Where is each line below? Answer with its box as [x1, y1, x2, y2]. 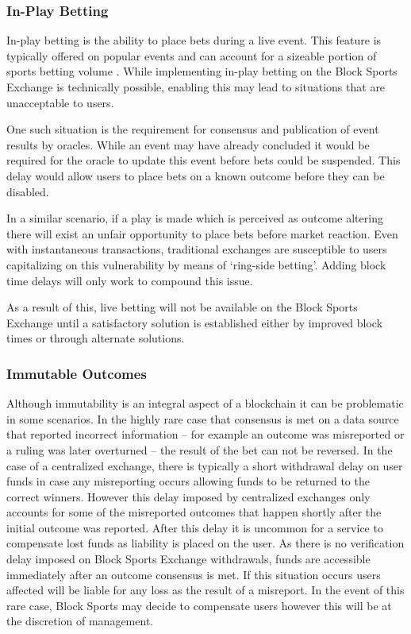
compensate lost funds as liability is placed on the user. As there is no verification [6, 535, 405, 551]
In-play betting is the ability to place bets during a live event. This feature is [6, 32, 382, 48]
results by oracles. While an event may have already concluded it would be [6, 136, 370, 153]
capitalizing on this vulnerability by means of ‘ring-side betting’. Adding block [6, 256, 386, 273]
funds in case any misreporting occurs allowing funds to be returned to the [6, 473, 370, 489]
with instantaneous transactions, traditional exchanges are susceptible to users [6, 241, 387, 257]
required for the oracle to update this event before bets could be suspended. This [6, 152, 401, 168]
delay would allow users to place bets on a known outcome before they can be [6, 167, 385, 184]
